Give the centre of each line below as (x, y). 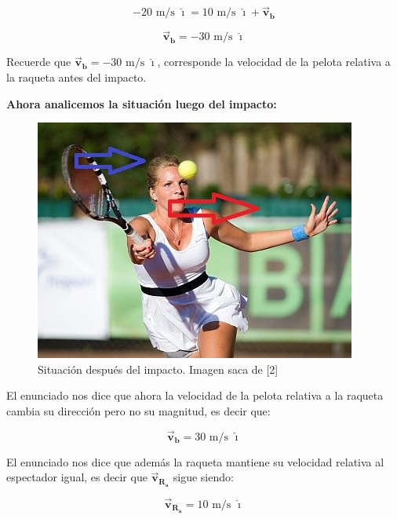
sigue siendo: (203, 477)
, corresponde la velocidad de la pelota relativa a (274, 62)
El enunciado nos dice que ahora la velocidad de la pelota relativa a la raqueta (195, 395)
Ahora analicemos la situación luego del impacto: (142, 103)
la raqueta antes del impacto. (76, 77)
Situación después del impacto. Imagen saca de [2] (158, 369)
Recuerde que (39, 62)
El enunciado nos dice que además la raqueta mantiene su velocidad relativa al (195, 461)
